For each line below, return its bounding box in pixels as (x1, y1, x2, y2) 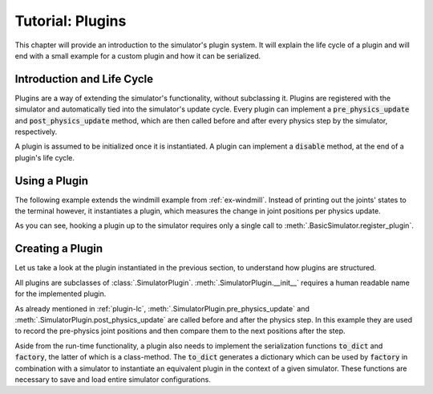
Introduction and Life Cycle (14, 72, 154, 86)
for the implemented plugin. (14, 289, 107, 299)
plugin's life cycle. (14, 152, 75, 162)
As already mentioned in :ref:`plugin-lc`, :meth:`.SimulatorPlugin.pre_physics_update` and (14, 303, 310, 313)
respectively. (14, 127, 58, 136)
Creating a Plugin (14, 242, 103, 256)
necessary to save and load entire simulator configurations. (14, 374, 212, 384)
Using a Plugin (14, 173, 88, 188)
